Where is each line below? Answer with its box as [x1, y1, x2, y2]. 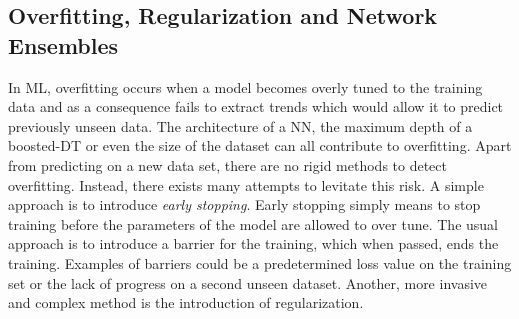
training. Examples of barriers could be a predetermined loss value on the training [8, 252, 512, 273]
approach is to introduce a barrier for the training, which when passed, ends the [8, 233, 499, 254]
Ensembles [8, 29, 119, 60]
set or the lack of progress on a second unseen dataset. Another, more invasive [8, 272, 488, 293]
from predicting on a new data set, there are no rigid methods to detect [8, 154, 447, 175]
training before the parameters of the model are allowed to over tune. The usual [8, 213, 498, 234]
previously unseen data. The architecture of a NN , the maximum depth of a [8, 115, 473, 136]
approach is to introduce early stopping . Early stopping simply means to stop [8, 194, 481, 215]
